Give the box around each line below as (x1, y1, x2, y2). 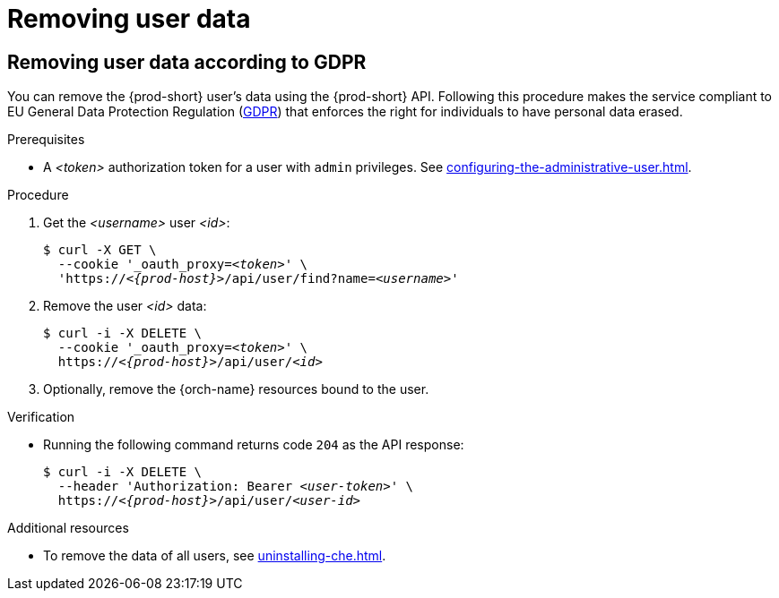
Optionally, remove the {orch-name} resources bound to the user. (43, 381, 429, 397)
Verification (7, 409, 75, 425)
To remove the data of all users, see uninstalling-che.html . (43, 548, 386, 564)
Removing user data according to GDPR (7, 50, 367, 73)
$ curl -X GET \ (43, 243, 157, 258)
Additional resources (7, 520, 129, 536)
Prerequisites (7, 132, 85, 148)
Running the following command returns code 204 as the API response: (43, 437, 464, 453)
